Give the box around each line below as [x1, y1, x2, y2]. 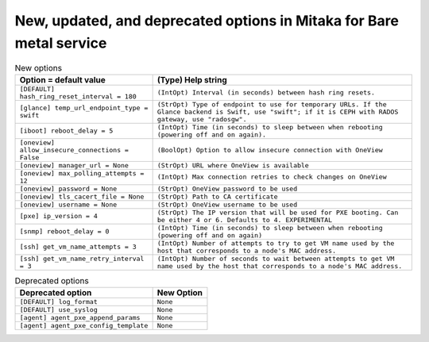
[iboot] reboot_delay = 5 [19, 127, 114, 135]
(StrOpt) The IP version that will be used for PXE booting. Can [157, 208, 399, 217]
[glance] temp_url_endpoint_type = [19, 104, 149, 113]
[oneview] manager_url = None [19, 161, 129, 170]
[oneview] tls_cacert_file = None [19, 192, 145, 201]
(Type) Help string [157, 74, 227, 85]
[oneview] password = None [19, 184, 118, 193]
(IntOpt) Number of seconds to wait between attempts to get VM [157, 254, 395, 263]
